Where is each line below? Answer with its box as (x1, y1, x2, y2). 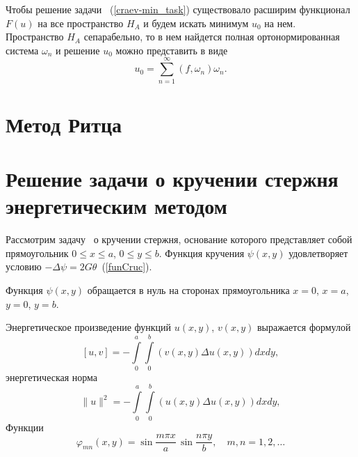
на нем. (264, 15, 296, 30)
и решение (55, 42, 100, 57)
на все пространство (38, 15, 124, 30)
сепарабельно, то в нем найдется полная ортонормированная (83, 29, 340, 44)
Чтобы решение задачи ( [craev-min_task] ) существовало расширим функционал (6, 2, 350, 16)
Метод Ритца (6, 109, 122, 138)
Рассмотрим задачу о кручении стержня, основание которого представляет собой (6, 232, 352, 247)
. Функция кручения (158, 245, 245, 260)
